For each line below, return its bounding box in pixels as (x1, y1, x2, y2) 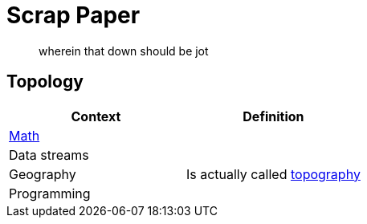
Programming (9, 185, 91, 202)
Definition (243, 108, 304, 124)
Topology (6, 71, 84, 92)
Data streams (9, 146, 89, 163)
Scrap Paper (6, 2, 141, 29)
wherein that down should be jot (39, 43, 209, 58)
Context (71, 108, 121, 124)
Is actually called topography (186, 165, 361, 182)
